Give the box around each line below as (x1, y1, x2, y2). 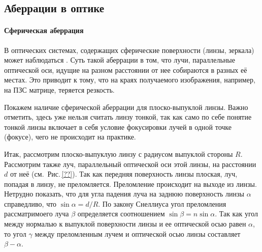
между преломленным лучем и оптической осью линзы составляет (35, 228, 241, 239)
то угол (4, 228, 26, 239)
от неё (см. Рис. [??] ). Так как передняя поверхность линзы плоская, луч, (10, 169, 238, 179)
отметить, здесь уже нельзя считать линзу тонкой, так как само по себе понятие (4, 111, 252, 122)
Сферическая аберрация (4, 25, 84, 36)
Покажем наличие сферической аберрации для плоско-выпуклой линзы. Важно (4, 101, 248, 112)
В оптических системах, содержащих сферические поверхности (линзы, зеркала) (4, 44, 254, 55)
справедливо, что (4, 198, 57, 209)
